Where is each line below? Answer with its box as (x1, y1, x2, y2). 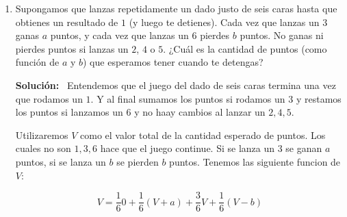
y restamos (296, 91, 342, 105)
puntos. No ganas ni (240, 28, 324, 42)
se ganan (285, 141, 322, 155)
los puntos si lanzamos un (15, 105, 123, 119)
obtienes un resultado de (15, 14, 118, 29)
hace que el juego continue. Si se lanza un (100, 141, 275, 155)
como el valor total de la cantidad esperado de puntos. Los (80, 127, 326, 142)
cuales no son (15, 141, 71, 155)
